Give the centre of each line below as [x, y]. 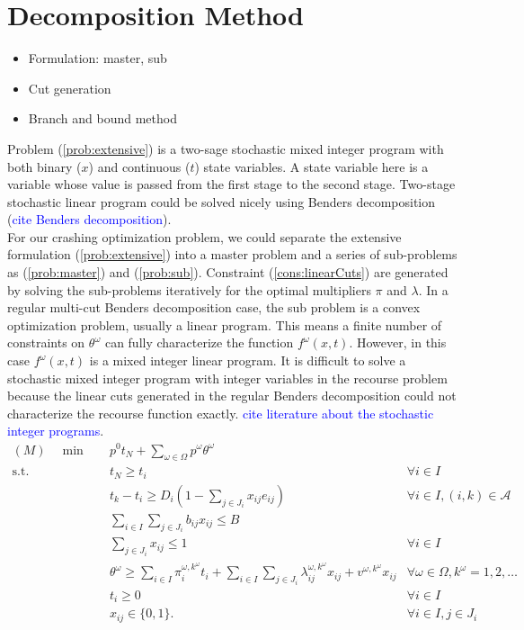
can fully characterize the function [199, 342]
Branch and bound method [102, 118]
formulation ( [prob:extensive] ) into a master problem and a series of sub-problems [232, 254]
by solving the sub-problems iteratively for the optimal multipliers [189, 289]
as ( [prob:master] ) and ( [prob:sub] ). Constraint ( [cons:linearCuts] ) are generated [228, 272]
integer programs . [56, 431]
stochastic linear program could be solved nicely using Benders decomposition [222, 201]
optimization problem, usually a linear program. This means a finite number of [225, 324]
